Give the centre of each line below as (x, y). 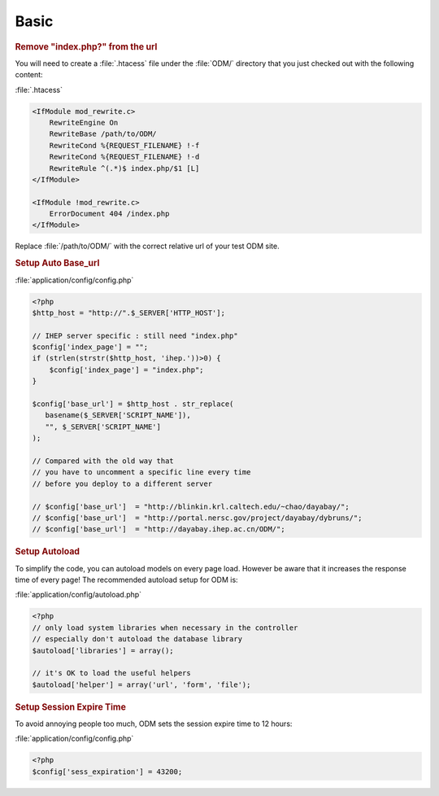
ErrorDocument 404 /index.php (109, 214)
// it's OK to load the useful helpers (111, 673)
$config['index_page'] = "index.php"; (126, 370)
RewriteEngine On (84, 122)
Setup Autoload (48, 552)
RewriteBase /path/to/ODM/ (103, 134)
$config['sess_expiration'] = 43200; (107, 772)
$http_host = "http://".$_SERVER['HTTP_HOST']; (128, 313)
